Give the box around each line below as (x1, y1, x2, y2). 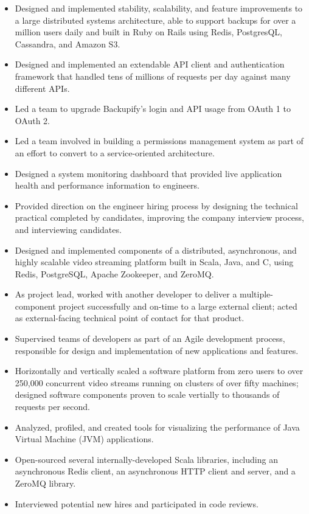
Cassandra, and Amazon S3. (15, 37, 120, 50)
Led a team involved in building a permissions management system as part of (15, 134, 304, 147)
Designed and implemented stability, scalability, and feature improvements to (15, 2, 303, 14)
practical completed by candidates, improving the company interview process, (15, 211, 305, 224)
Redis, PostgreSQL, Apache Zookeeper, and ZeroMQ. (15, 267, 214, 280)
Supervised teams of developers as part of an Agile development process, (15, 332, 285, 345)
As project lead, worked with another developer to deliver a (15, 288, 237, 300)
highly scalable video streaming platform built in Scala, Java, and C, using (15, 255, 294, 268)
